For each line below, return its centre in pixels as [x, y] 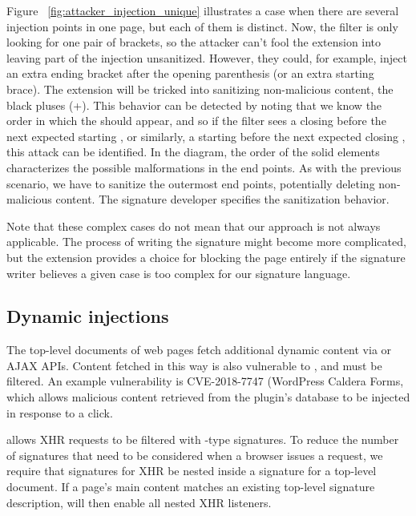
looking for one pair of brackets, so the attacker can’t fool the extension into [194, 42]
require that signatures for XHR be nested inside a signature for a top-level [192, 471]
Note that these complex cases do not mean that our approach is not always [194, 226]
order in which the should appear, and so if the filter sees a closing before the [196, 121]
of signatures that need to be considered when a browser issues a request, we [195, 455]
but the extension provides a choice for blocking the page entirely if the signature [206, 257]
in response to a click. [60, 412]
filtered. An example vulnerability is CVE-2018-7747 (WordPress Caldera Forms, [205, 381]
